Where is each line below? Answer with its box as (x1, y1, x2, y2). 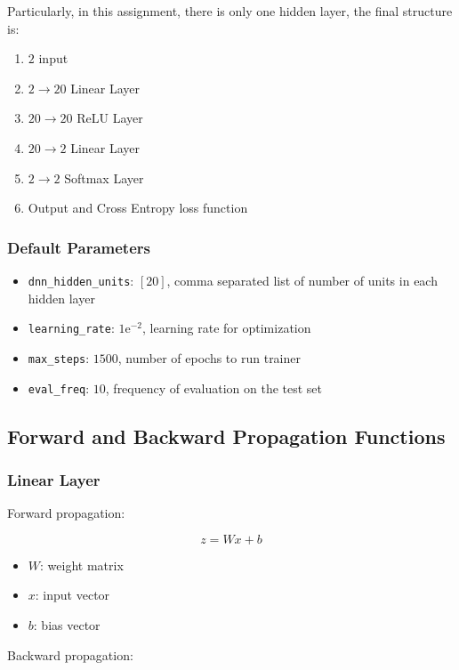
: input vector (35, 585, 110, 604)
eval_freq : (28, 378, 90, 397)
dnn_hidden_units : (28, 270, 134, 289)
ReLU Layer (76, 109, 143, 127)
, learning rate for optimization (141, 319, 311, 337)
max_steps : (28, 348, 90, 367)
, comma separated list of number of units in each (166, 270, 438, 289)
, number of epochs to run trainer (117, 348, 301, 367)
